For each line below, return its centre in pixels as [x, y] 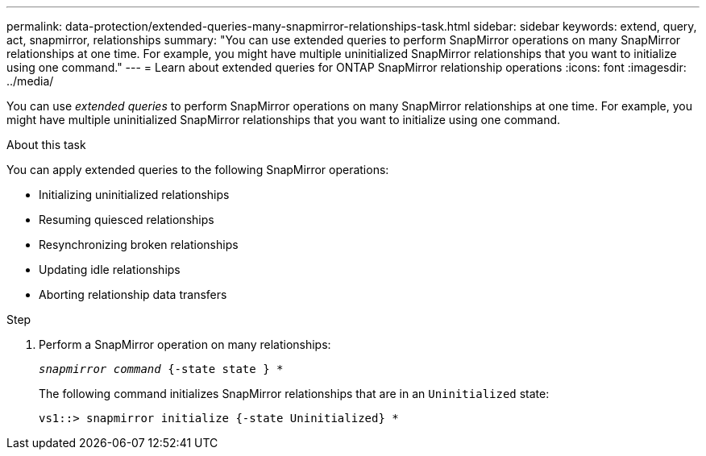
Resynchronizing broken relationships [139, 245]
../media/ [30, 81]
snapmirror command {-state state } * [161, 369]
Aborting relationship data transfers [133, 294]
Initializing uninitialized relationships [134, 195]
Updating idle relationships [110, 269]
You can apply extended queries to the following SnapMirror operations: [198, 170]
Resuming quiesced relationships [127, 220]
